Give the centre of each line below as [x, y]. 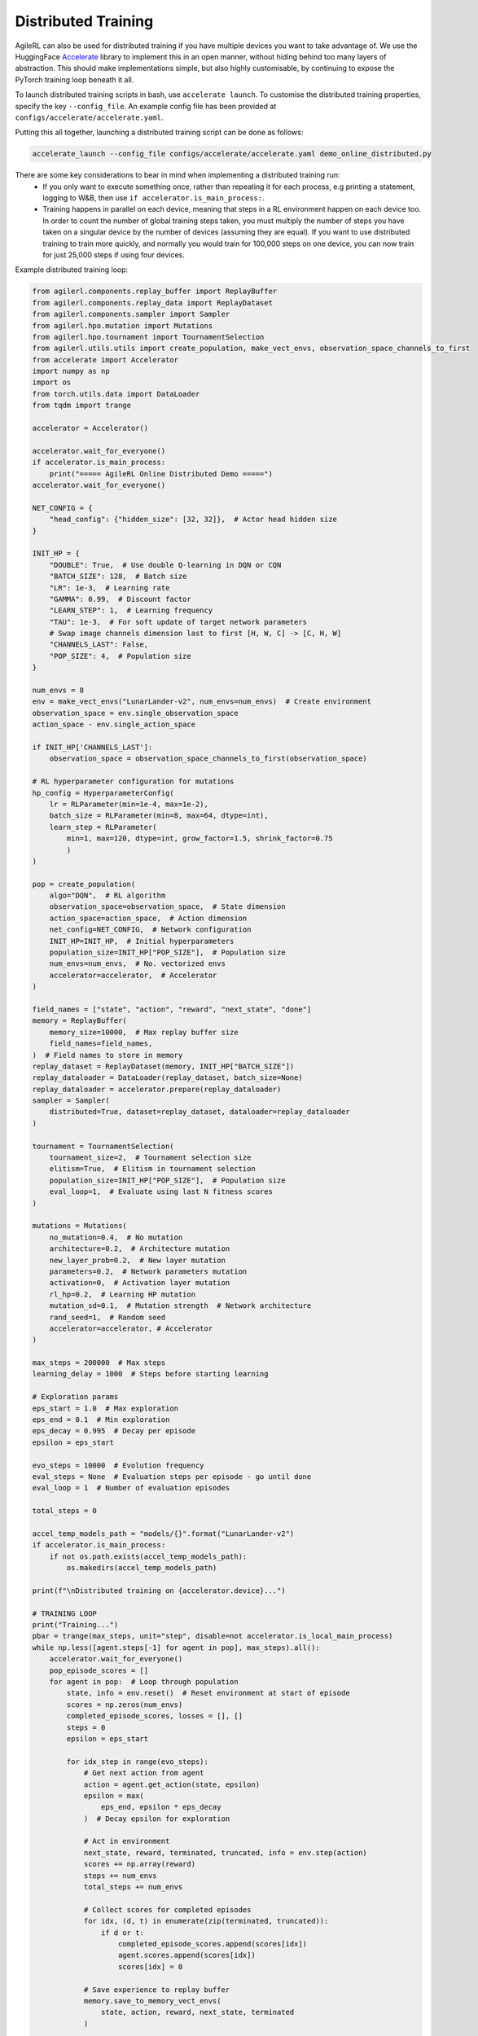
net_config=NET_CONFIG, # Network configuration [150, 930]
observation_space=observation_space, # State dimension [167, 907]
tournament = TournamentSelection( [103, 1146]
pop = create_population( [84, 884]
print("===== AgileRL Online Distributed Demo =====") [161, 474]
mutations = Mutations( [80, 1226]
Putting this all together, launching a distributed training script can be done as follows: [159, 132]
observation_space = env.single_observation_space [136, 713]
